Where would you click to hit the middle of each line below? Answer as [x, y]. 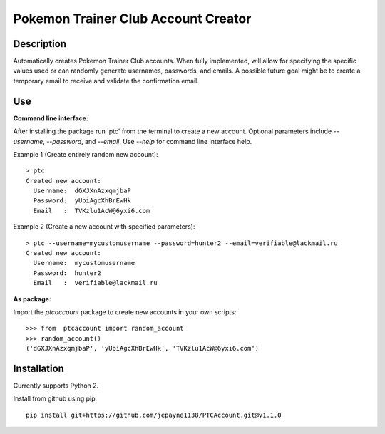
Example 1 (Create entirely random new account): [86, 154]
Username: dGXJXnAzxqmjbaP [82, 191]
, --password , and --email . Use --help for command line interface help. [148, 141]
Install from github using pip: [55, 398]
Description [40, 44]
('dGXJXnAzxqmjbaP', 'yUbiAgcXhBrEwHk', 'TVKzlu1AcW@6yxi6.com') [143, 348]
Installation [38, 368]
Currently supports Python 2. [56, 386]
